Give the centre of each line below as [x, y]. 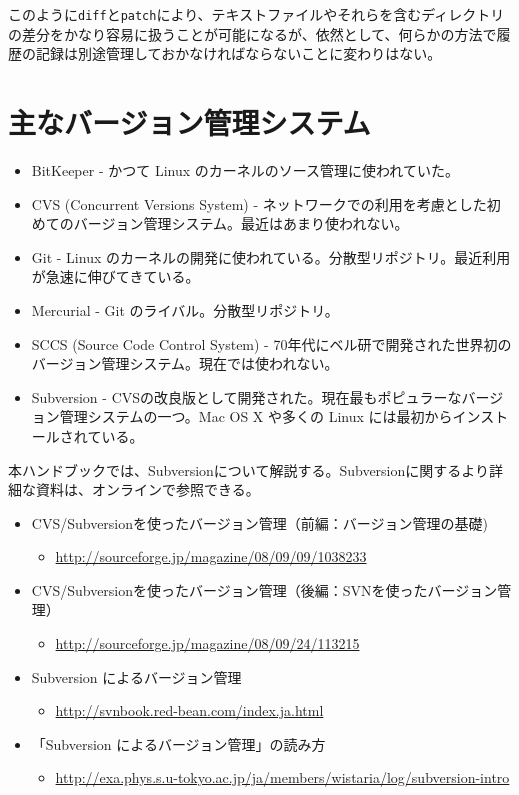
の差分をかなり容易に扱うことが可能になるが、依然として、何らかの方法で [252, 33]
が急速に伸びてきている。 [115, 276]
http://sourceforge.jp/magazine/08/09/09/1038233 [211, 556]
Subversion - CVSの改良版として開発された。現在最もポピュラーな [246, 396]
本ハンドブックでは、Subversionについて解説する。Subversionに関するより [249, 469]
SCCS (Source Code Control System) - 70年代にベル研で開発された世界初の [271, 343]
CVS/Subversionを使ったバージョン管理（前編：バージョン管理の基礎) [259, 522]
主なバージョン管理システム [189, 122]
